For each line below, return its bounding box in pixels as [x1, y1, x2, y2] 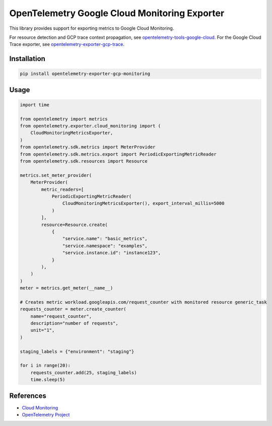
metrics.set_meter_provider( [20, 172, 92, 178]
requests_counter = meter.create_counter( [20, 306, 126, 312]
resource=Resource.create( [41, 222, 108, 228]
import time [20, 102, 50, 108]
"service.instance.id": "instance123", [62, 250, 161, 256]
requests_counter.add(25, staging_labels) [30, 370, 137, 375]
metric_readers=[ [41, 186, 84, 192]
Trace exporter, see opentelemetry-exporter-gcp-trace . [9, 41, 125, 47]
